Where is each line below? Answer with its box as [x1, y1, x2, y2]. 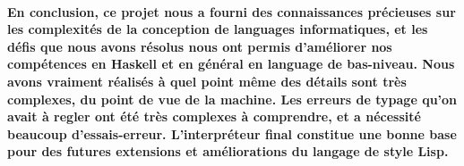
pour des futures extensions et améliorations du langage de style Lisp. [7, 142, 449, 161]
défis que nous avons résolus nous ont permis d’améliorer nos [7, 37, 392, 55]
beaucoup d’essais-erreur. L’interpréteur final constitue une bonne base [7, 124, 457, 143]
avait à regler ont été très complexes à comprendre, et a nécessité [7, 107, 421, 126]
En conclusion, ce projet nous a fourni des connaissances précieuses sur [7, 2, 456, 21]
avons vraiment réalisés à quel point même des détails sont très [7, 71, 407, 90]
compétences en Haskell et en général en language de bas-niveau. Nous [7, 54, 455, 73]
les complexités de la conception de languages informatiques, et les [7, 20, 428, 38]
